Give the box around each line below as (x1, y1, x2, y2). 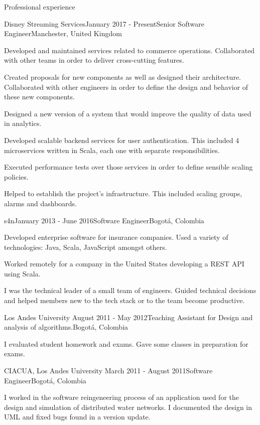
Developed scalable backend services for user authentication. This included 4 (4, 134, 239, 145)
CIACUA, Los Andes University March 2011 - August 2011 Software (4, 365, 213, 376)
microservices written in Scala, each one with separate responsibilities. (4, 145, 220, 155)
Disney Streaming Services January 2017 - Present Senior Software (4, 18, 204, 29)
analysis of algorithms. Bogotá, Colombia (4, 322, 128, 332)
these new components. (4, 91, 75, 102)
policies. (4, 171, 29, 182)
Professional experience (4, 2, 75, 12)
